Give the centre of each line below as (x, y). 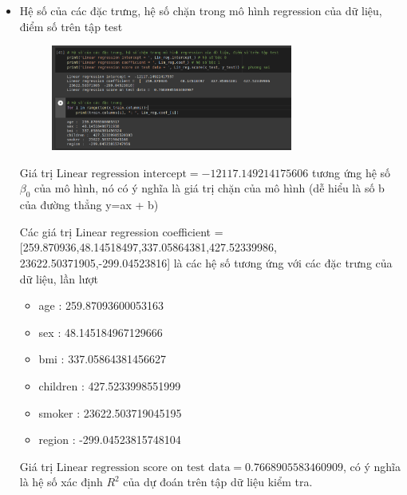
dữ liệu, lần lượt (59, 278)
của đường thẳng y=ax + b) (89, 205)
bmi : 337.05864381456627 (103, 359)
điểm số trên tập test (71, 26)
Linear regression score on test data (143, 467)
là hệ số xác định (61, 482)
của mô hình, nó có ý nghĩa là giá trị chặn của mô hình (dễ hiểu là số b (209, 188)
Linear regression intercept (121, 174)
